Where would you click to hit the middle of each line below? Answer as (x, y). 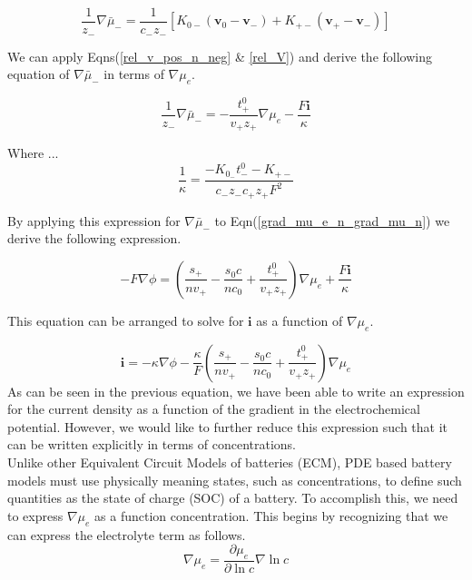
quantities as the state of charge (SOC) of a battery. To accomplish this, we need (233, 498)
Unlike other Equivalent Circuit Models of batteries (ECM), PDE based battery (230, 462)
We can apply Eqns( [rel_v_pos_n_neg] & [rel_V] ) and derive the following (220, 56)
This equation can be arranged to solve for (126, 320)
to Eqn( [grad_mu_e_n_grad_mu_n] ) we (332, 220)
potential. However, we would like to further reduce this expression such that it (228, 426)
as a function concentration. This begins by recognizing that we (271, 515)
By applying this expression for (94, 220)
